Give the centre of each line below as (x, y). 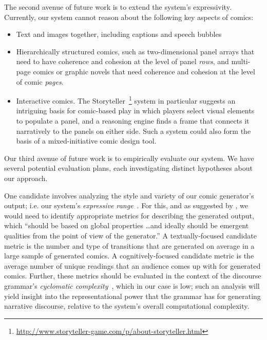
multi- (241, 61)
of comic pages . (40, 81)
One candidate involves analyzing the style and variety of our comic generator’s (129, 195)
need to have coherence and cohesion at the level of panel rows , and (122, 61)
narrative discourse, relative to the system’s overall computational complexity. (127, 306)
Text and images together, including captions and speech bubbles (119, 34)
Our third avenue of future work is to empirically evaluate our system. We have (129, 158)
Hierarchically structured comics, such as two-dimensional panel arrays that (135, 51)
